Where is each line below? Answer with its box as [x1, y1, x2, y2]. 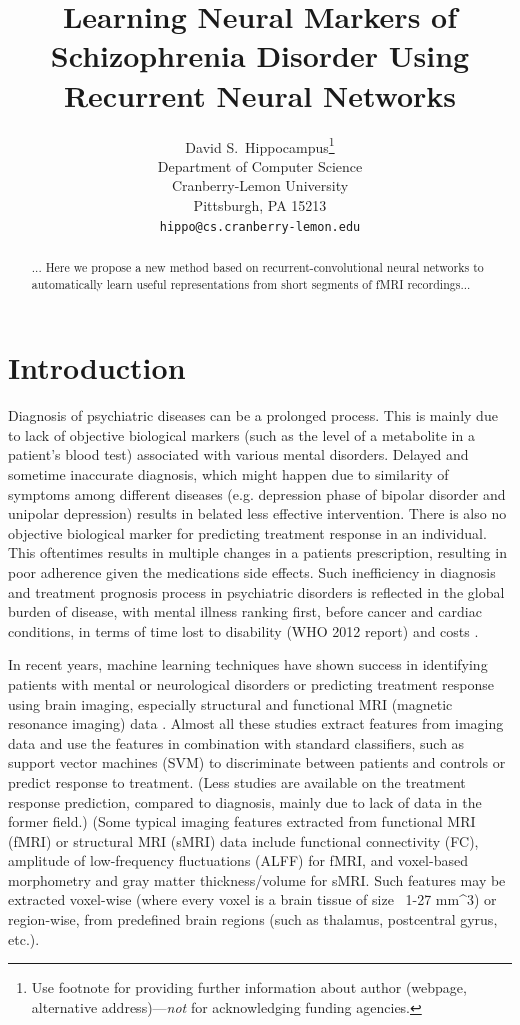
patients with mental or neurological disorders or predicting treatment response [8, 673, 495, 694]
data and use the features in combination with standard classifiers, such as [8, 732, 465, 753]
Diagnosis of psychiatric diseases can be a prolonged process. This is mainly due [8, 405, 498, 426]
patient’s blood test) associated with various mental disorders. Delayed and [8, 444, 469, 465]
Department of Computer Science [157, 155, 363, 176]
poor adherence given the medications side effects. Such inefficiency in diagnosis [8, 561, 496, 582]
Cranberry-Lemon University [171, 175, 349, 196]
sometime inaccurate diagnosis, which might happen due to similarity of [8, 464, 449, 485]
